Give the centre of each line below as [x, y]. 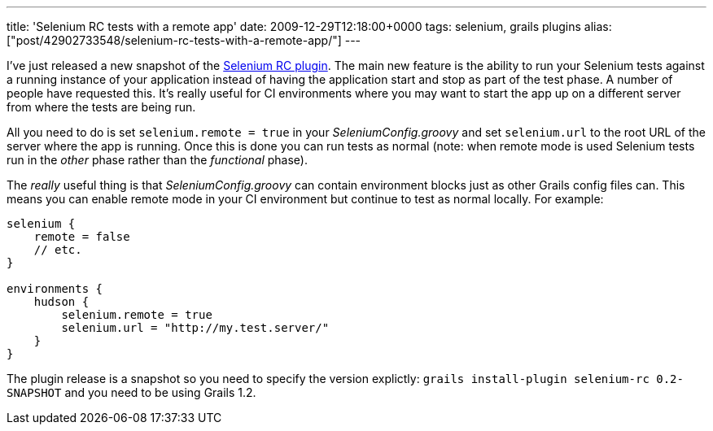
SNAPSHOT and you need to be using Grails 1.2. [131, 392]
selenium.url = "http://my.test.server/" [195, 328]
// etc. [58, 250]
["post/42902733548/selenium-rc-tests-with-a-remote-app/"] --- [184, 40]
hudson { [61, 302]
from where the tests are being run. [101, 107]
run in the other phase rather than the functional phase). [157, 160]
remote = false [82, 237]
